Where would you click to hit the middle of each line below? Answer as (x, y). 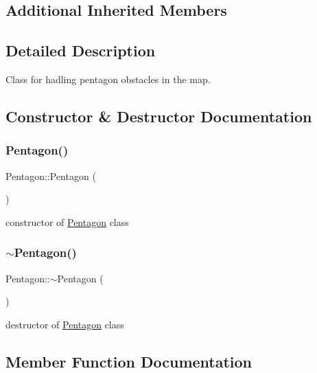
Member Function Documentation (129, 361)
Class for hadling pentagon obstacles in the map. (108, 79)
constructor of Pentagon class (67, 222)
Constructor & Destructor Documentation (159, 116)
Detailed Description (81, 50)
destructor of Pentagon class (65, 324)
